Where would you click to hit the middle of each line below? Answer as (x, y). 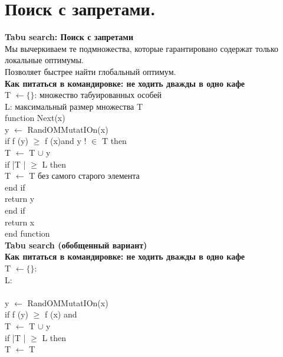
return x (20, 222)
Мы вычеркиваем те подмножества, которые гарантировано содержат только (142, 48)
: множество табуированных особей (98, 95)
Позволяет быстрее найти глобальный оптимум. (91, 71)
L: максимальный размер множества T (74, 106)
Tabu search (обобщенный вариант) (76, 245)
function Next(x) (35, 118)
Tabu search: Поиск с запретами (69, 37)
